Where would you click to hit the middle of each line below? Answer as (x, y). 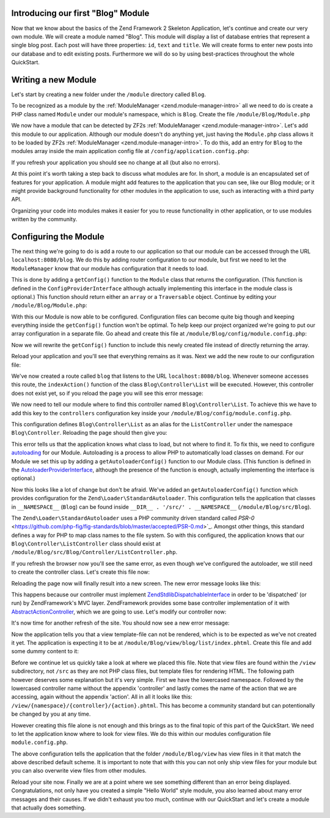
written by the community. (44, 219)
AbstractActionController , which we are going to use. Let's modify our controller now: (119, 612)
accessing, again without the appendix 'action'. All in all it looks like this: (102, 697)
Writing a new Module (54, 80)
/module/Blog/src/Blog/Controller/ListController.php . (94, 552)
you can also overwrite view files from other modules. (79, 771)
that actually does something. (49, 808)
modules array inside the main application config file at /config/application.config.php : (130, 151)
